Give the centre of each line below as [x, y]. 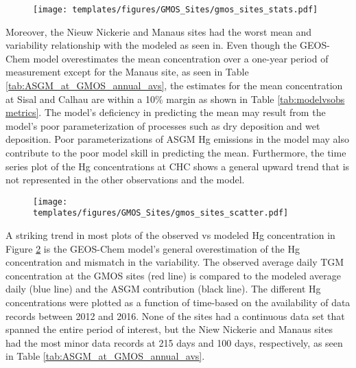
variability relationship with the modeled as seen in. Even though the [151, 45]
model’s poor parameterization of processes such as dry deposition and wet [163, 125]
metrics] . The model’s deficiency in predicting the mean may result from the [166, 112]
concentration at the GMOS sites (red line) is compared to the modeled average [173, 275]
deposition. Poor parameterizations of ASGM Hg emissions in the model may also [177, 139]
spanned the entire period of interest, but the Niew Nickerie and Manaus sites [169, 329]
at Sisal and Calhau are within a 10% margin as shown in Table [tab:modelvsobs [175, 99]
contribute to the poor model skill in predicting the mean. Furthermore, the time [176, 152]
